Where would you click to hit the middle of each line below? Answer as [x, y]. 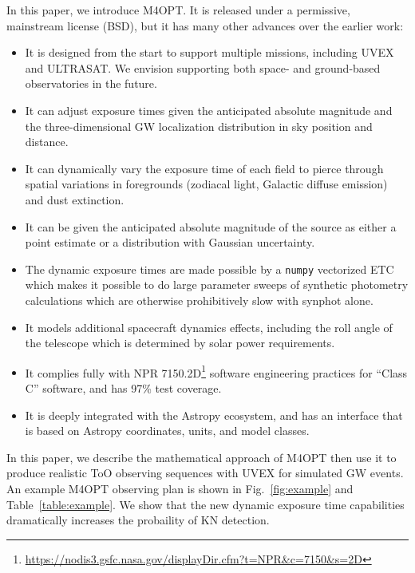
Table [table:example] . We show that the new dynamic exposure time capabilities [206, 504]
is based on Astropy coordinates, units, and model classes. [167, 431]
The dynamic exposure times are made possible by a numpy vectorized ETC [209, 269]
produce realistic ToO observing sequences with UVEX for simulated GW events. [205, 473]
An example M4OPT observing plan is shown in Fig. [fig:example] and [180, 488]
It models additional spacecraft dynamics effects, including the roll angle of [209, 327]
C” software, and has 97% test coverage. [123, 388]
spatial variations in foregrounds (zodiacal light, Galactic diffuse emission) [206, 184]
